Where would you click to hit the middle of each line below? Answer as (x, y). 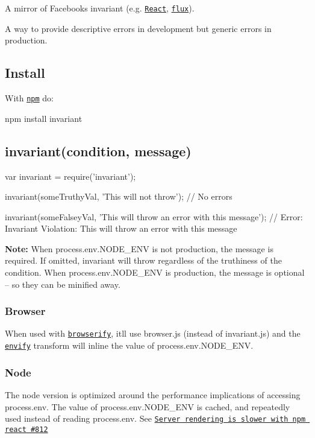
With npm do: (30, 98)
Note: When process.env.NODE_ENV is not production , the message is (139, 248)
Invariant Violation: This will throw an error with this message (121, 228)
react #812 (27, 429)
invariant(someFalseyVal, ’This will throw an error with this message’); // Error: (154, 216)
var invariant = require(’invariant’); (70, 176)
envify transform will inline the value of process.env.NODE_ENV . (129, 345)
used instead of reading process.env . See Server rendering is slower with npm (155, 418)
